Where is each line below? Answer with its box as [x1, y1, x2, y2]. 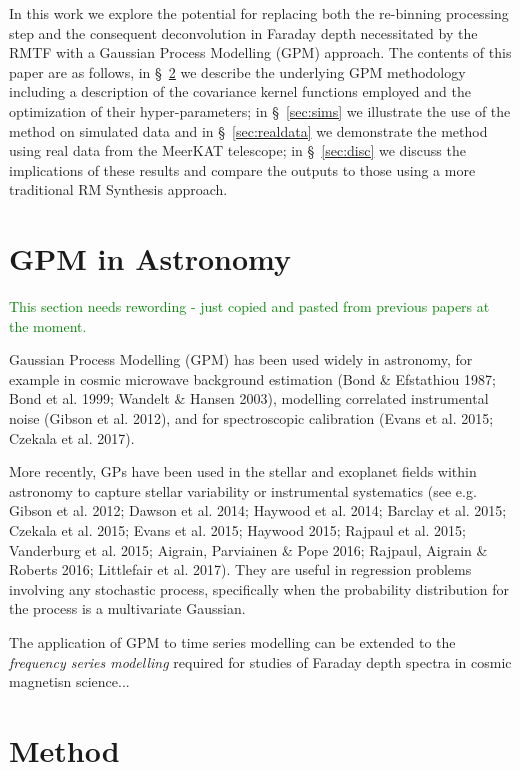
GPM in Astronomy [9, 238, 292, 279]
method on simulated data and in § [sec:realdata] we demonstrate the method [9, 120, 488, 141]
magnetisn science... [9, 671, 130, 692]
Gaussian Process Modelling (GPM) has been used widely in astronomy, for [9, 349, 473, 370]
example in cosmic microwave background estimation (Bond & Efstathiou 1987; [9, 368, 496, 389]
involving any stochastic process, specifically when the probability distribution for [9, 578, 510, 599]
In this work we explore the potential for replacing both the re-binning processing [9, 3, 509, 23]
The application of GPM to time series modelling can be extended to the [9, 631, 456, 652]
